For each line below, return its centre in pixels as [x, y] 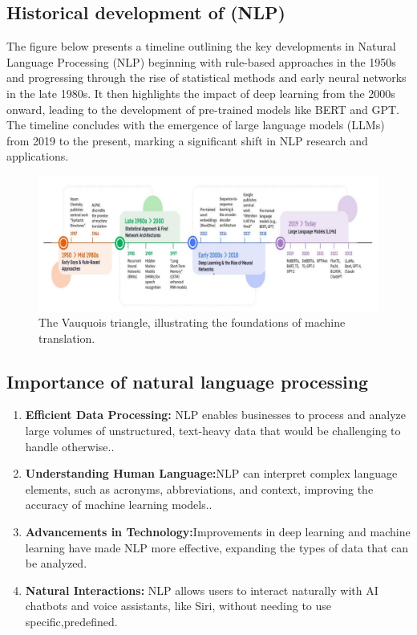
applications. [38, 156]
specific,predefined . [71, 621]
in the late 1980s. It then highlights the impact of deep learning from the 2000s [201, 93]
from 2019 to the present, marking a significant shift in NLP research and [187, 140]
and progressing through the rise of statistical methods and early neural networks [206, 77]
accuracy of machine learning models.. [119, 505]
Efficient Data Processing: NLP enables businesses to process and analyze [216, 415]
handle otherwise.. [70, 446]
